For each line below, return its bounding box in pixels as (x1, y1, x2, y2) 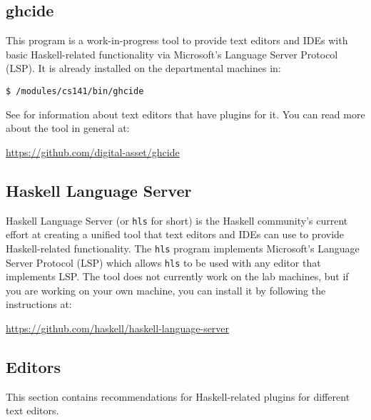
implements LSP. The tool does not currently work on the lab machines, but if (6, 269, 349, 284)
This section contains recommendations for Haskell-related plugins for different (6, 389, 350, 404)
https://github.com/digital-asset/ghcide (6, 144, 180, 159)
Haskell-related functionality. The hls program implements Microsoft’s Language (6, 240, 360, 255)
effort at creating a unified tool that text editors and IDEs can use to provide (6, 227, 345, 242)
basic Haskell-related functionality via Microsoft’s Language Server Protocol (6, 46, 338, 61)
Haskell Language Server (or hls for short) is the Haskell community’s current (6, 212, 348, 227)
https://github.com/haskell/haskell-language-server (6, 320, 230, 335)
